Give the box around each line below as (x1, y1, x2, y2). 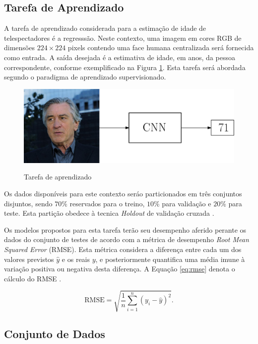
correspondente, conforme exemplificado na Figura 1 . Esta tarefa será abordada (4, 62, 246, 72)
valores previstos (4, 254, 54, 264)
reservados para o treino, (69, 198, 145, 208)
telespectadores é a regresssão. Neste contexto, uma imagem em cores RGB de (4, 32, 242, 43)
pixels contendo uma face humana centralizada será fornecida (67, 42, 254, 53)
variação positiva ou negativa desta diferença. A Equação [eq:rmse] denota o (4, 263, 235, 274)
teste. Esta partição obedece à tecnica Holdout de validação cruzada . (4, 208, 214, 218)
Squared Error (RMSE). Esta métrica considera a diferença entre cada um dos (4, 244, 242, 254)
